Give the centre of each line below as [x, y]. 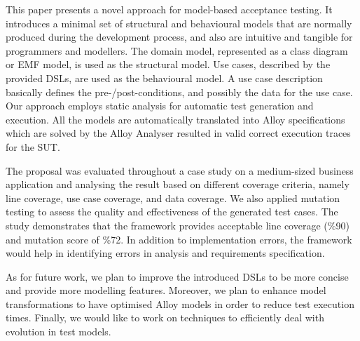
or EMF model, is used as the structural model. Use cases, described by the [168, 64]
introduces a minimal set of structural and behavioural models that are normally [179, 23]
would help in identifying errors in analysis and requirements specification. [165, 253]
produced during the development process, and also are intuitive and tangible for [179, 37]
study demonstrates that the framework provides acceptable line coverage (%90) [178, 225]
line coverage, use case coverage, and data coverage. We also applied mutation [173, 198]
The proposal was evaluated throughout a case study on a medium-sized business [180, 170]
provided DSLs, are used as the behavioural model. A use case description [164, 78]
